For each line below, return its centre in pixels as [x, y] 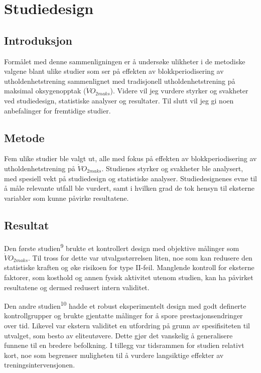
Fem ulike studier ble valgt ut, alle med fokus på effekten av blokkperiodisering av [130, 158]
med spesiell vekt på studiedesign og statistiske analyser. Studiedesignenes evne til [130, 178]
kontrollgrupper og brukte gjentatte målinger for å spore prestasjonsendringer [123, 316]
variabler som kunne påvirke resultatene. [67, 198]
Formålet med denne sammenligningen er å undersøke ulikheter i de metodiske [125, 61]
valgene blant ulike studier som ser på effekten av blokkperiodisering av [114, 71]
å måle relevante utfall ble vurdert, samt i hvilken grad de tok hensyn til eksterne [129, 188]
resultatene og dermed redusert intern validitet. [77, 287]
